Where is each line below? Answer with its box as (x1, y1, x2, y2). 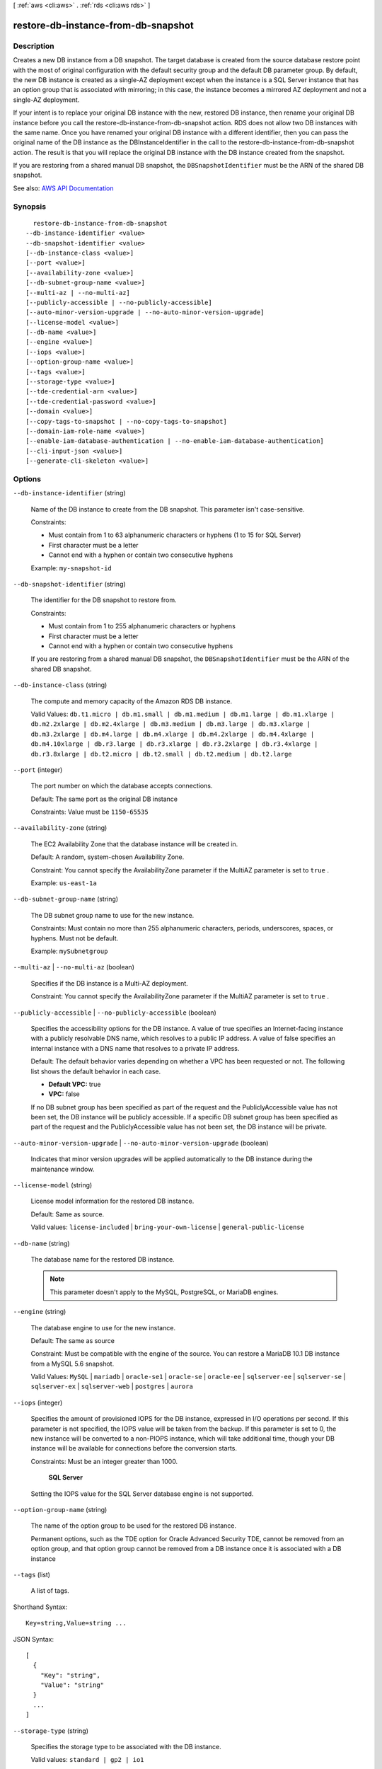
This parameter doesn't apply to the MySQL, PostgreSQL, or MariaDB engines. (50, 1288, 279, 1296)
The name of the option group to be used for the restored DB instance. (30, 1521, 237, 1530)
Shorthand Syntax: (13, 1603, 67, 1611)
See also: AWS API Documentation (13, 184, 114, 192)
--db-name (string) (13, 1239, 70, 1247)
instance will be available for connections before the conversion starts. (30, 1444, 237, 1453)
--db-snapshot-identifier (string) (13, 580, 127, 589)
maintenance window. (30, 1165, 95, 1173)
